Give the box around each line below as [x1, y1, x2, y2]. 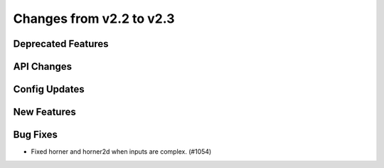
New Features [13, 106, 76, 118]
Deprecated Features [13, 38, 110, 50]
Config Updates [13, 83, 85, 95]
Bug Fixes [13, 129, 58, 141]
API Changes [13, 61, 73, 73]
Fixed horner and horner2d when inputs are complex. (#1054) [31, 147, 212, 156]
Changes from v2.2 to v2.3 [13, 11, 175, 26]
